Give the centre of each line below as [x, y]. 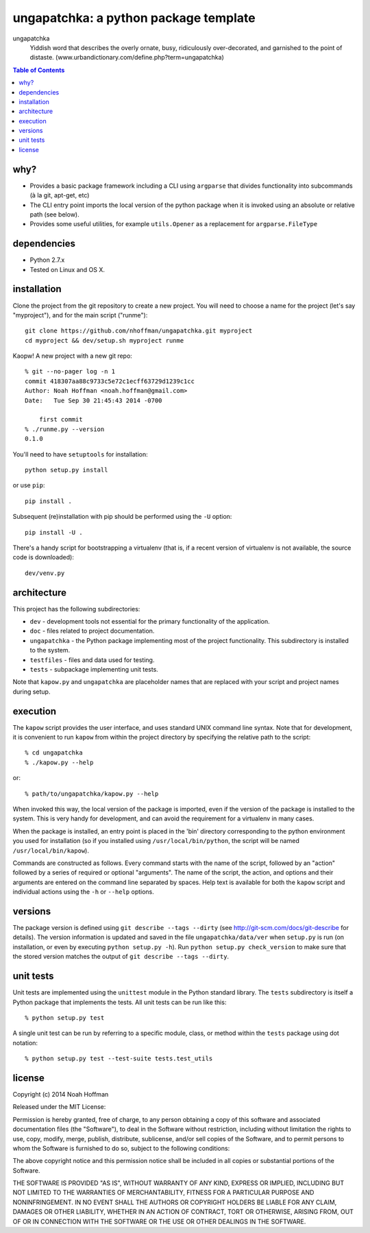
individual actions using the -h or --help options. [83, 892]
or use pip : [29, 485]
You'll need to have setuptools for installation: [81, 454]
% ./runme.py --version [65, 429]
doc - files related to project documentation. [92, 631]
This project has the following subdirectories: [76, 609]
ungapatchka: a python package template [134, 18]
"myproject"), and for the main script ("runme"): [80, 315]
